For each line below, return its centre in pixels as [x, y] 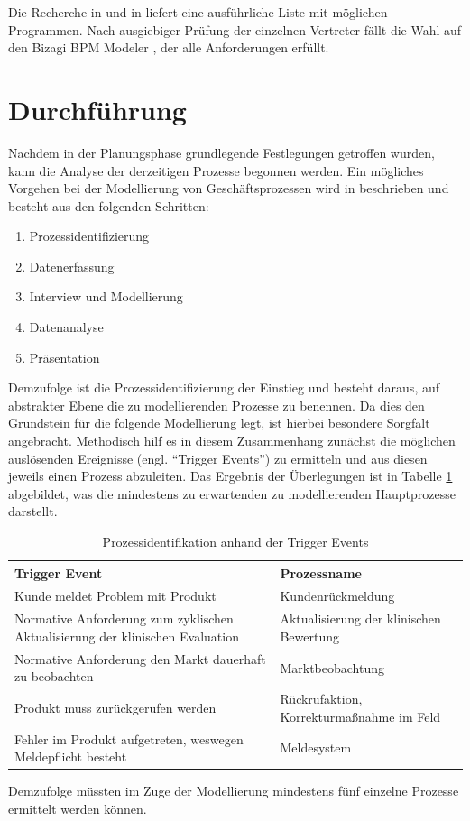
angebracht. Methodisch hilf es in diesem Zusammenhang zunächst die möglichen [232, 441]
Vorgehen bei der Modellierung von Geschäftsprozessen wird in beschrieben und [229, 188]
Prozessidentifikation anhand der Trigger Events [235, 541]
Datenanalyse [66, 327]
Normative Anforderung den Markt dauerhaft [140, 658]
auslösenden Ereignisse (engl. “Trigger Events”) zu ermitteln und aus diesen [218, 458]
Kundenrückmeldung [337, 596]
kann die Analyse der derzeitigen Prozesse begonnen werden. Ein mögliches [216, 170]
